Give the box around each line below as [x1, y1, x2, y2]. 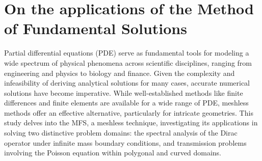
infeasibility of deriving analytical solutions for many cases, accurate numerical [4, 77, 250, 88]
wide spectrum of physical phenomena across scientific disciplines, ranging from [4, 57, 252, 68]
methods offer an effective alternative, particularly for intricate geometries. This [4, 107, 253, 118]
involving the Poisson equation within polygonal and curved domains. [4, 147, 221, 158]
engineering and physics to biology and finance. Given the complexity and [4, 67, 235, 78]
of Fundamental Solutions [4, 18, 187, 39]
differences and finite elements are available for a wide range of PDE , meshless [4, 97, 249, 108]
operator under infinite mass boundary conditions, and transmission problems [4, 137, 247, 148]
